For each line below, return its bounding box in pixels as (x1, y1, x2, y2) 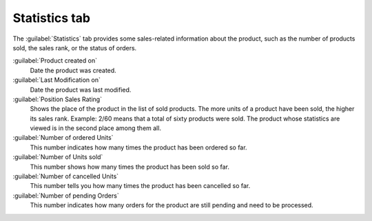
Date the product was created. (30, 66, 116, 74)
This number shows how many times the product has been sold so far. (30, 162, 230, 171)
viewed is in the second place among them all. (30, 124, 162, 132)
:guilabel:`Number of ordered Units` (12, 134, 114, 142)
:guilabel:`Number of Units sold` (12, 153, 103, 161)
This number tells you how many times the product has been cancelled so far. (30, 182, 251, 190)
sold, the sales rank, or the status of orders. (12, 43, 137, 52)
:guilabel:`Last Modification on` (12, 76, 101, 84)
